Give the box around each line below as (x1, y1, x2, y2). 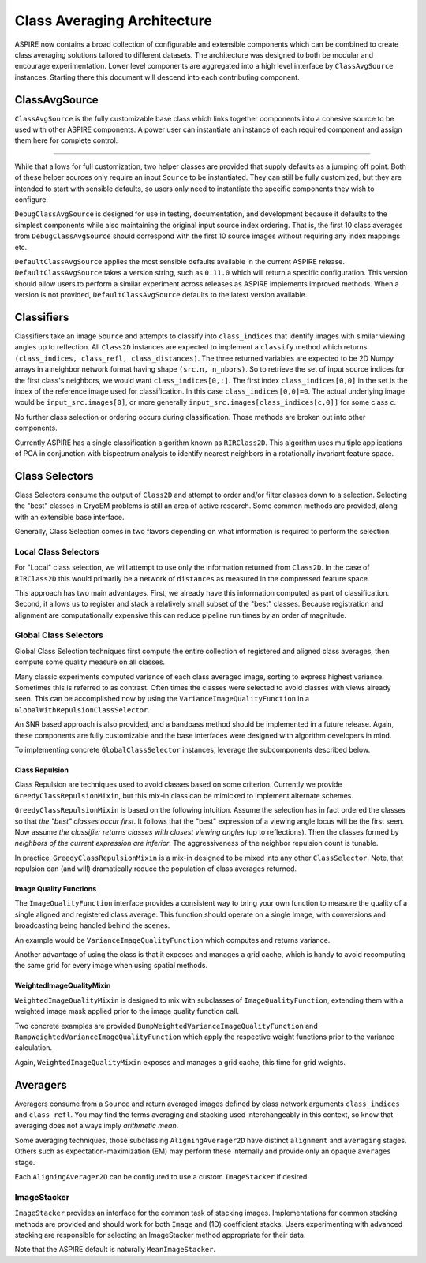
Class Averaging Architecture (14, 12, 213, 29)
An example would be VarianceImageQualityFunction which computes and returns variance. (14, 935, 331, 944)
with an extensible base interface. (14, 512, 125, 521)
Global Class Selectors (14, 630, 104, 641)
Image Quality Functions (14, 884, 97, 894)
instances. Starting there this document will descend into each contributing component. (14, 72, 300, 82)
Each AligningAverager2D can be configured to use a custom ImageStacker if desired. (14, 1172, 309, 1182)
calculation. (14, 1043, 53, 1052)
